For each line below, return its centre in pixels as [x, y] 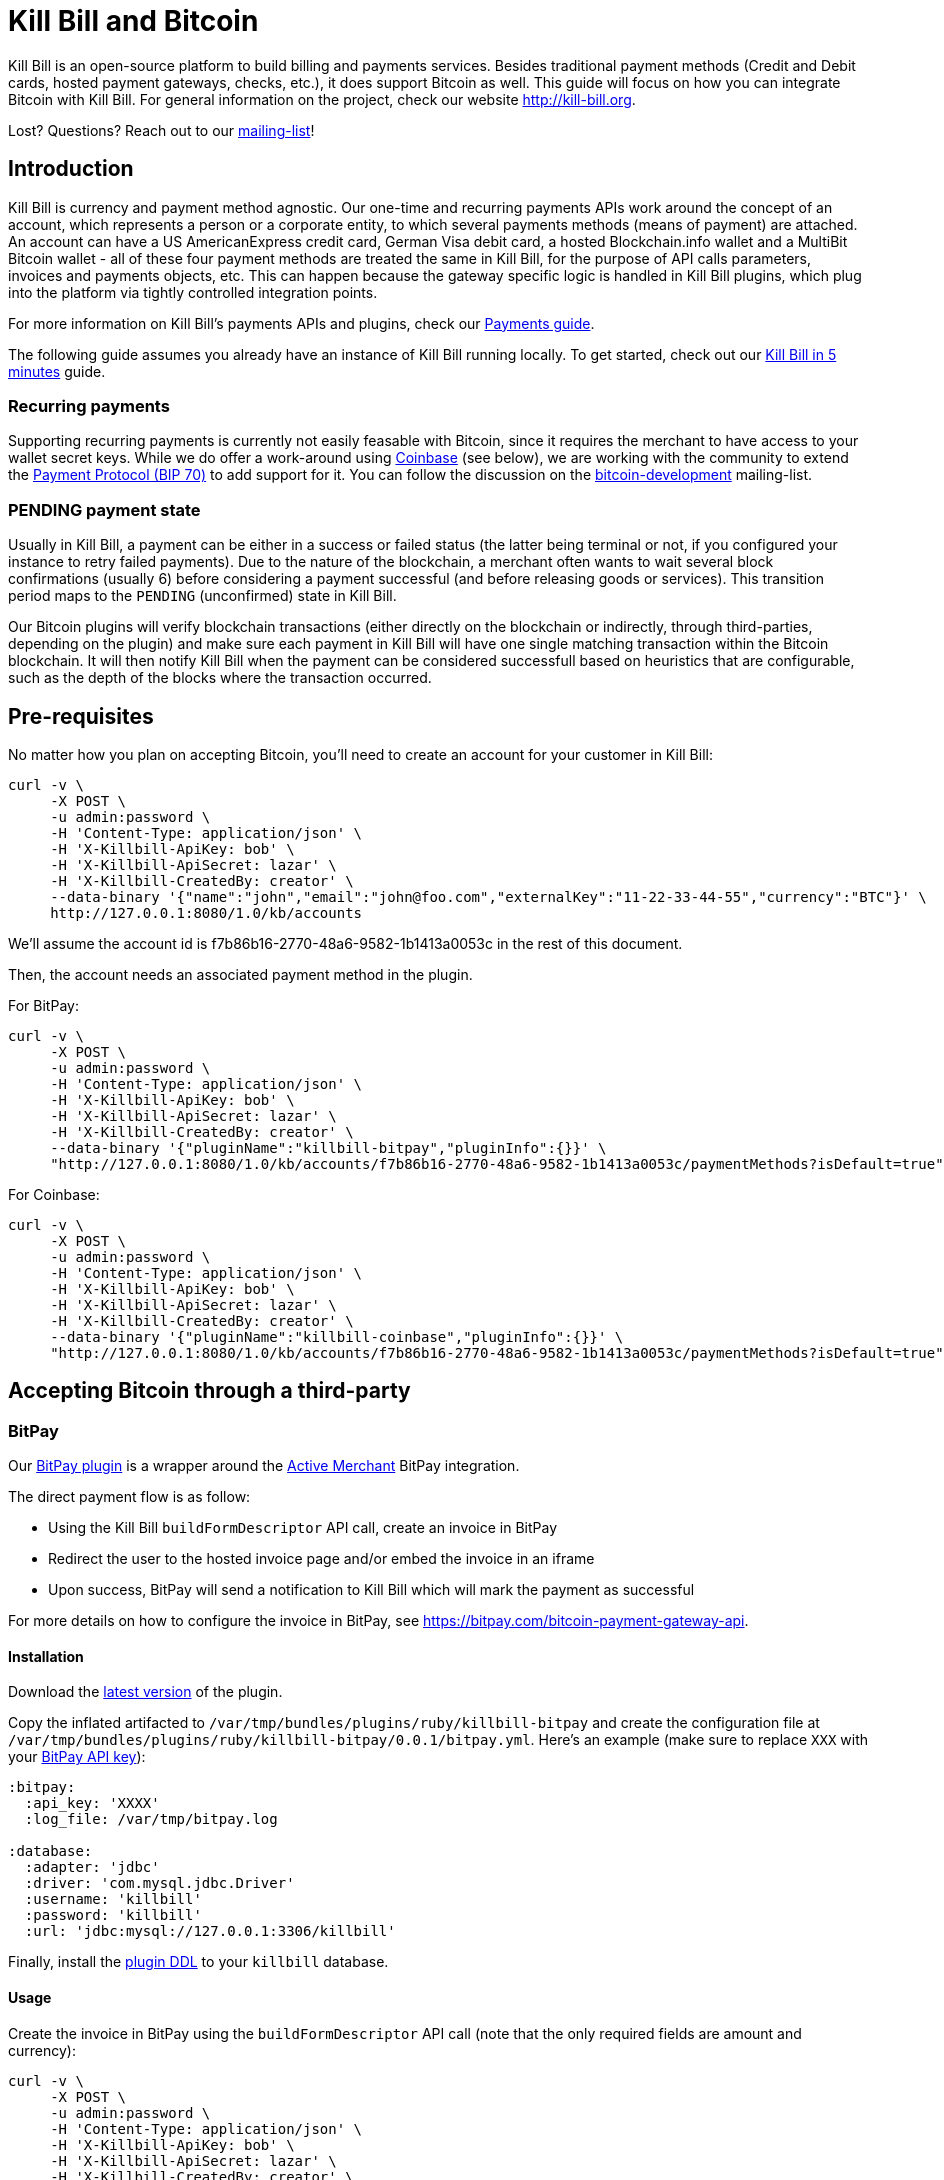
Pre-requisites [81, 716]
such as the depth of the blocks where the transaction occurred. [220, 678]
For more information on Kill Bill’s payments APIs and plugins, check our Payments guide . [301, 323]
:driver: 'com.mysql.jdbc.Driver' [159, 1883]
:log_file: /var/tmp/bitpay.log [151, 1819]
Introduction [71, 169]
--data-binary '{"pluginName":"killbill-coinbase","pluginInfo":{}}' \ [337, 1336]
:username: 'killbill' [113, 1899]
